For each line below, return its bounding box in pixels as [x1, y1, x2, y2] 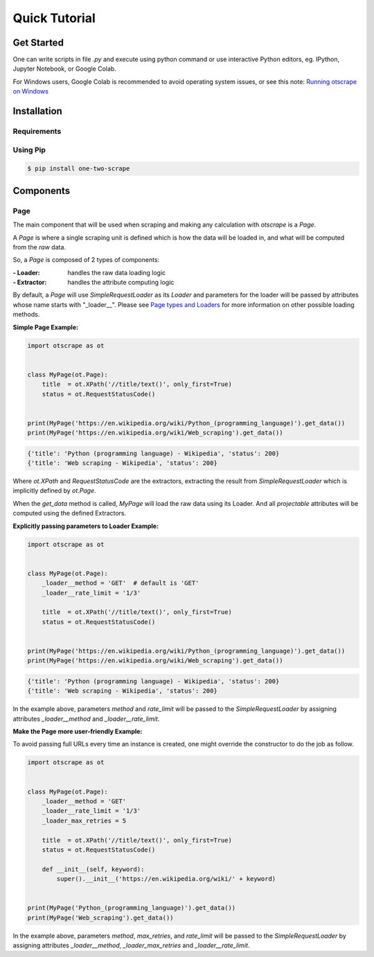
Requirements [12, 127, 62, 137]
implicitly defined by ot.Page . [12, 486, 96, 495]
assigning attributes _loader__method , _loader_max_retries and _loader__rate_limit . [12, 941, 250, 949]
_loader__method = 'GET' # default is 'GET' [42, 579, 199, 587]
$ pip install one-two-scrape [27, 165, 130, 173]
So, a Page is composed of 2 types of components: [12, 256, 160, 264]
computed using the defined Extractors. [12, 509, 127, 518]
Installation [12, 105, 62, 117]
